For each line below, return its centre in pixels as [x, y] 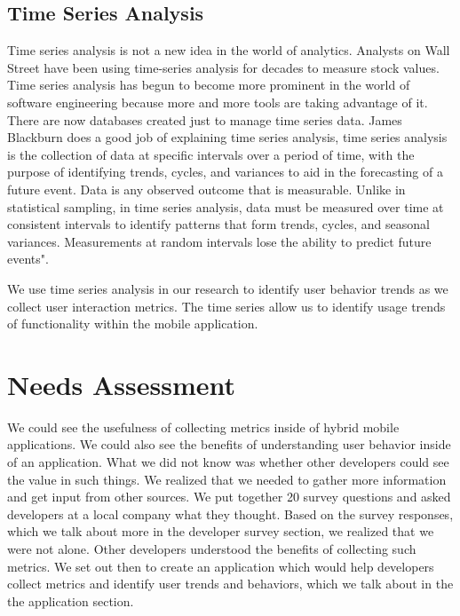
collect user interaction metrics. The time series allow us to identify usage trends [226, 306]
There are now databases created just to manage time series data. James [205, 119]
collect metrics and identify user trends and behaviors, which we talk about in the [230, 584]
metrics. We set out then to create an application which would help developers [221, 566]
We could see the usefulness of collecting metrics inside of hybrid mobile [203, 426]
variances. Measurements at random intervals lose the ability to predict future [219, 241]
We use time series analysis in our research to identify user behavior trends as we [228, 288]
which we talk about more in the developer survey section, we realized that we [221, 531]
